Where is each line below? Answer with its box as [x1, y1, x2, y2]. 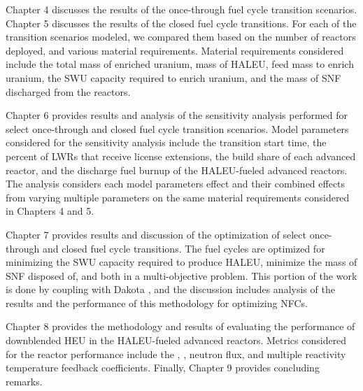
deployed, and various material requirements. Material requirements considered [6, 43, 344, 57]
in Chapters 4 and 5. [6, 204, 94, 218]
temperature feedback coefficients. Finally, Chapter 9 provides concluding [6, 360, 320, 375]
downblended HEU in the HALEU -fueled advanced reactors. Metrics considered [6, 333, 347, 348]
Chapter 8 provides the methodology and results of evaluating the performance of [6, 319, 355, 334]
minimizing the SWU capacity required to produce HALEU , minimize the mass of [6, 255, 357, 269]
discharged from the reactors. [6, 84, 131, 99]
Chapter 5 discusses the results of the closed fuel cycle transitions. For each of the [6, 15, 357, 30]
